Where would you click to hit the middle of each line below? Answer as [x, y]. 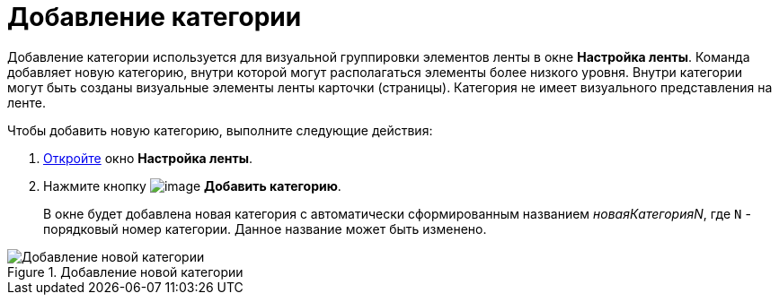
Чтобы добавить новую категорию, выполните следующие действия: [220, 130]
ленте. [27, 102]
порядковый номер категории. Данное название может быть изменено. [265, 229]
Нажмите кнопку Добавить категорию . [192, 186]
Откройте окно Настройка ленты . [148, 158]
